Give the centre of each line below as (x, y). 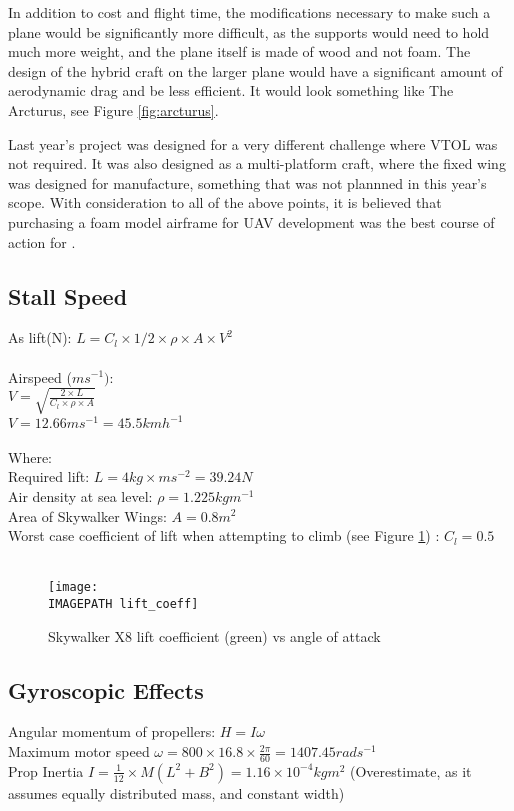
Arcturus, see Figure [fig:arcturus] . (113, 109)
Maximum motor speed (79, 751)
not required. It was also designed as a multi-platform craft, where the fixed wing (257, 163)
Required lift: (49, 476)
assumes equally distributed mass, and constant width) (176, 792)
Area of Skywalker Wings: (87, 515)
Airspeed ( (40, 376)
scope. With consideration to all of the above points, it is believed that (225, 202)
